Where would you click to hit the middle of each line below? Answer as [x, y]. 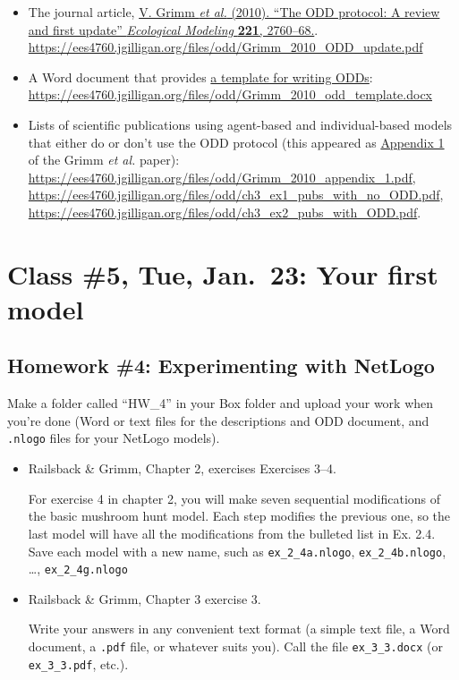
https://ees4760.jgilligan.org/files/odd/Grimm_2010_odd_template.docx [230, 94]
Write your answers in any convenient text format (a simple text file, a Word [239, 629]
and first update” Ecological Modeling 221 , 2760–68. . [173, 29]
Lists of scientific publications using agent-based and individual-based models [240, 124]
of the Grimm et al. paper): [104, 160]
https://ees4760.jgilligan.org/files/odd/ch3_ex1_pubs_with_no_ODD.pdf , [236, 195]
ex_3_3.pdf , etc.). [78, 663]
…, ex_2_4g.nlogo [78, 569]
